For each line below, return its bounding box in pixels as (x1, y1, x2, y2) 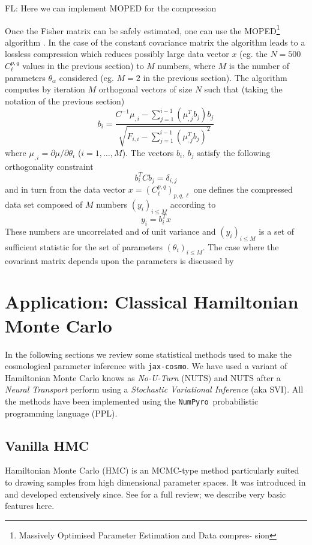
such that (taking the (204, 83, 283, 95)
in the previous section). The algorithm (143, 71, 287, 83)
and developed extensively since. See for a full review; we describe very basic (5, 487, 286, 500)
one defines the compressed (193, 183, 293, 196)
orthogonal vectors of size (98, 83, 193, 95)
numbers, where (157, 59, 215, 72)
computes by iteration (5, 83, 85, 95)
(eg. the (239, 47, 268, 60)
